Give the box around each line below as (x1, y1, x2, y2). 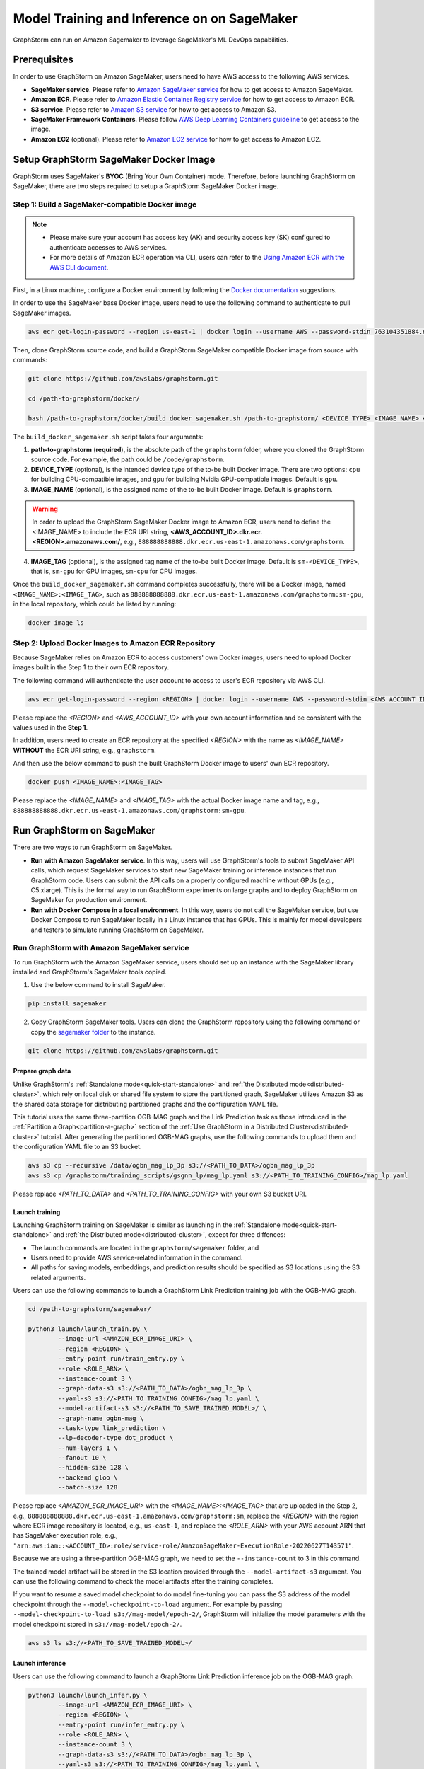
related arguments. (30, 1273, 86, 1281)
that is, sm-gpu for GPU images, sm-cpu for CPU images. (30, 567, 198, 575)
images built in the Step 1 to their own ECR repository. (13, 663, 170, 672)
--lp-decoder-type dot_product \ (57, 1434, 174, 1442)
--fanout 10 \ (57, 1454, 107, 1462)
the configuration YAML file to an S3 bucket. (13, 1143, 142, 1151)
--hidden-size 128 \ (57, 1463, 129, 1472)
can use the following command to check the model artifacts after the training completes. (13, 1577, 273, 1585)
